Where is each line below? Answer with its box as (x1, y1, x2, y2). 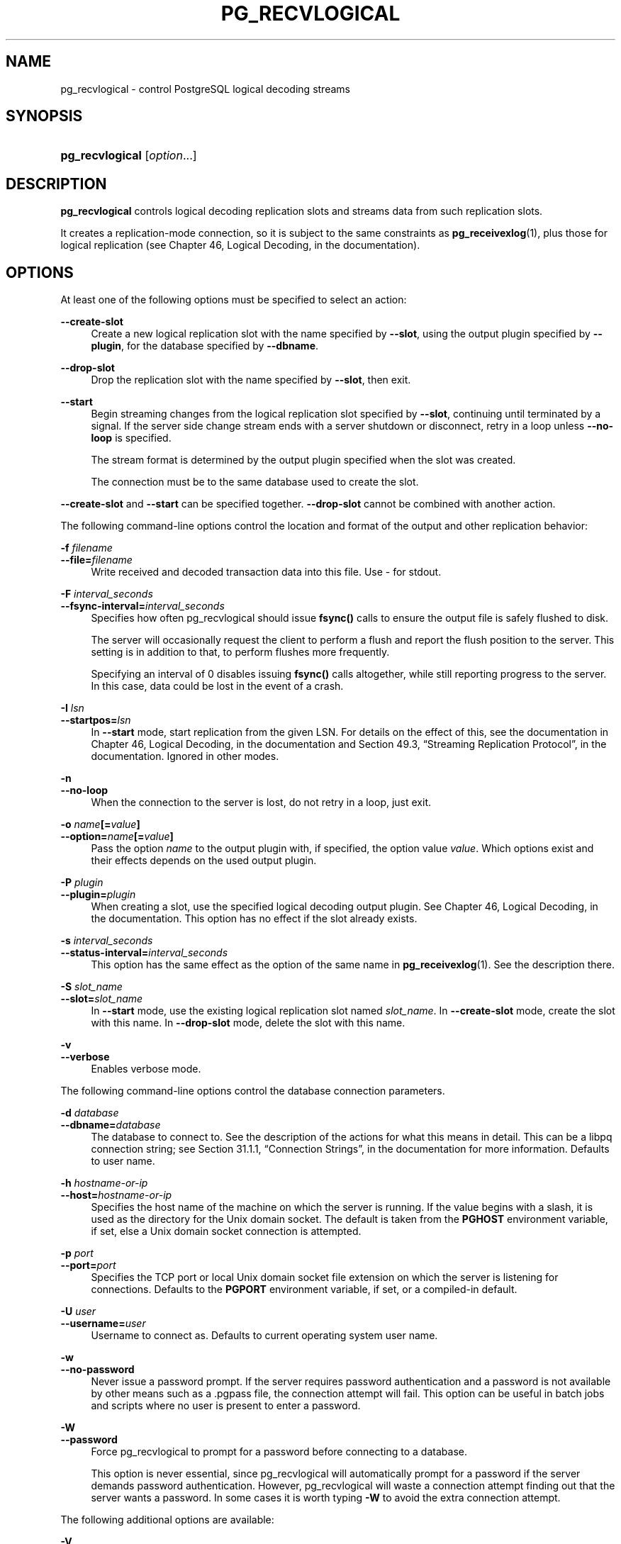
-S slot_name (60, 980, 123, 993)
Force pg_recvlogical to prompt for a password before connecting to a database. (91, 1445, 467, 1458)
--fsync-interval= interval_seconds (60, 600, 225, 612)
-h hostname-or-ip (60, 1177, 148, 1190)
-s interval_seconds (60, 934, 153, 947)
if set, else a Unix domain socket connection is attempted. (91, 1225, 362, 1238)
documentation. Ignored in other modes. (91, 750, 279, 763)
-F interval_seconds (60, 588, 153, 600)
